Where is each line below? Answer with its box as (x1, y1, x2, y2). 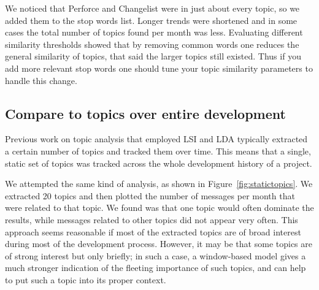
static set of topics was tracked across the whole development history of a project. (5, 156, 312, 169)
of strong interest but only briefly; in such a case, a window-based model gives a (5, 249, 306, 262)
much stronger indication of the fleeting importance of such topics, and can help (5, 261, 306, 274)
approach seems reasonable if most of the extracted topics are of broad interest (5, 225, 301, 238)
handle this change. (5, 74, 77, 86)
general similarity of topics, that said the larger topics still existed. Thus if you (5, 50, 301, 63)
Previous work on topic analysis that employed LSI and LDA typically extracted (5, 132, 308, 145)
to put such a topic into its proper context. (5, 273, 166, 286)
